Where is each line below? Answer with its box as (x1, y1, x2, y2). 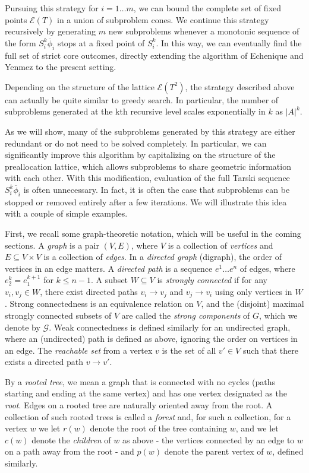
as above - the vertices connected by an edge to (122, 433, 295, 446)
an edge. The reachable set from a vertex (5, 344, 153, 356)
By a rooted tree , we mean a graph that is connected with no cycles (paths (5, 375, 275, 388)
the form (5, 36, 36, 49)
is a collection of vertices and (168, 239, 273, 251)
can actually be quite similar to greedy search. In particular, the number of (5, 93, 279, 106)
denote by (5, 320, 40, 333)
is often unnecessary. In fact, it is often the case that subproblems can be (23, 183, 290, 195)
